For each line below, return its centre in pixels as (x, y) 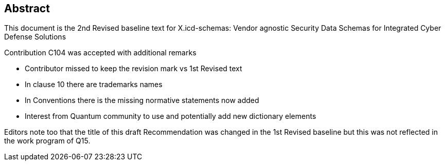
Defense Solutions (35, 37)
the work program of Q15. (47, 141)
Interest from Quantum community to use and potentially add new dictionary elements (171, 116)
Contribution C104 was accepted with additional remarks (100, 53)
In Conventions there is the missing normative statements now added (142, 100)
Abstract (27, 8)
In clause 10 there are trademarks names (94, 85)
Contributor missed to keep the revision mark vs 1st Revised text (133, 69)
